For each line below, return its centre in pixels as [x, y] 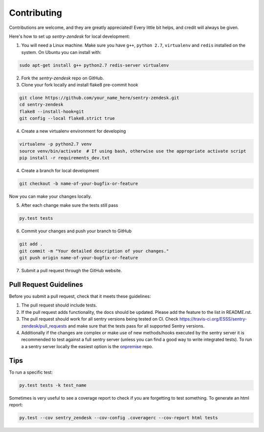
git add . [31, 244]
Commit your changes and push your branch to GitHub [77, 231]
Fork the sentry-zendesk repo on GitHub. [63, 78]
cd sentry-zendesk [41, 105]
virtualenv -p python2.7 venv [55, 144]
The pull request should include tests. [59, 305]
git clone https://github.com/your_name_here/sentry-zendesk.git [99, 98]
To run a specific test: [31, 372]
